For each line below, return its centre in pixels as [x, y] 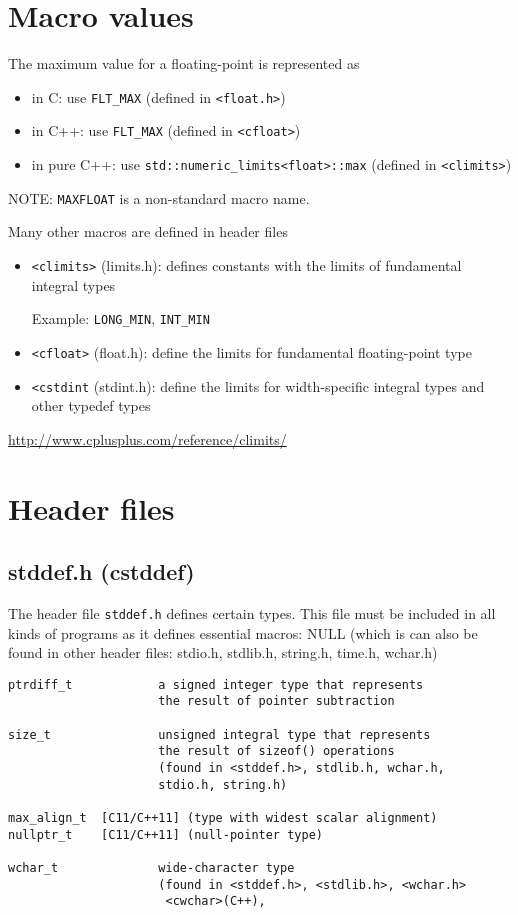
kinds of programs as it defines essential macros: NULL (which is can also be [243, 632]
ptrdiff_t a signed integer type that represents [216, 684]
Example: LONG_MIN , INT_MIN [120, 318]
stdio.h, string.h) [223, 784]
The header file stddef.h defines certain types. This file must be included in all [252, 612]
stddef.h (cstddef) [101, 571]
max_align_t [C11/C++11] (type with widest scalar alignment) [223, 818]
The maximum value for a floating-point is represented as [184, 63]
